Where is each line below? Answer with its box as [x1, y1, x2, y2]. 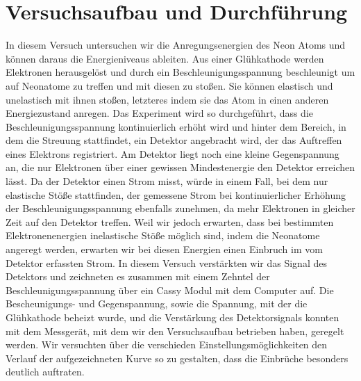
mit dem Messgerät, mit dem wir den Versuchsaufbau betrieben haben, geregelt [6, 323, 344, 338]
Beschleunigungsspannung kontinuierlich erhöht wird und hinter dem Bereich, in [6, 119, 346, 133]
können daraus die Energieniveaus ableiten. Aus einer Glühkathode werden [6, 51, 324, 65]
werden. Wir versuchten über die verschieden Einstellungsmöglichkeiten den [6, 337, 328, 352]
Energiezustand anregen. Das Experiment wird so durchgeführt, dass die [6, 106, 314, 120]
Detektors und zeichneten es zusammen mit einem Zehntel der [6, 269, 270, 284]
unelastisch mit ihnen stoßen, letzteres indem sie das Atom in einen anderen [6, 92, 329, 106]
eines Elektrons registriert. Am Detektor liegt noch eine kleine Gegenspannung [6, 146, 339, 161]
